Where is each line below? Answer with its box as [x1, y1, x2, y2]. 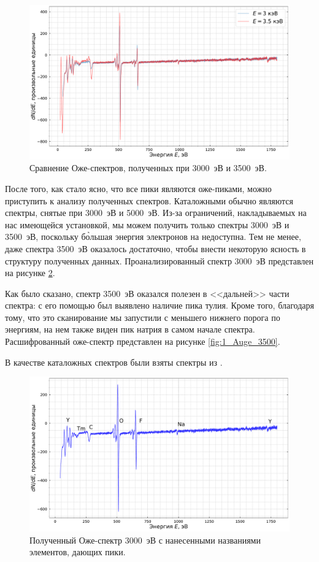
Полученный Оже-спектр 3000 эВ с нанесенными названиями [29, 533, 261, 546]
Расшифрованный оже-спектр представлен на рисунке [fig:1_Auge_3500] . [5, 335, 280, 348]
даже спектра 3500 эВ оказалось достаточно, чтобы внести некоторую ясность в [5, 242, 306, 255]
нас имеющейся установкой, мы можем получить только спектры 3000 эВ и [5, 218, 290, 231]
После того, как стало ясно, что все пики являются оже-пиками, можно [5, 182, 272, 194]
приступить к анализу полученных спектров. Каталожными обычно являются [5, 194, 293, 207]
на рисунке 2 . [5, 266, 55, 279]
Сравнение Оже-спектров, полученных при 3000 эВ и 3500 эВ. [29, 161, 267, 174]
